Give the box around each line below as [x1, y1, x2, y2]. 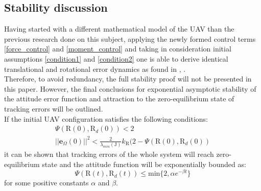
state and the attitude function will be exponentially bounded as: [42, 158, 246, 169]
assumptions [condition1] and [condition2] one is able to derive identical [4, 53, 228, 64]
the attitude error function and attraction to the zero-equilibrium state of [4, 93, 234, 104]
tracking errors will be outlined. [4, 103, 103, 114]
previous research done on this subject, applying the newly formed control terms [4, 33, 256, 44]
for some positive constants [4, 177, 89, 188]
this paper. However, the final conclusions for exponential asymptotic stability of [4, 83, 256, 94]
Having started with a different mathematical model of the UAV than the [4, 23, 234, 34]
